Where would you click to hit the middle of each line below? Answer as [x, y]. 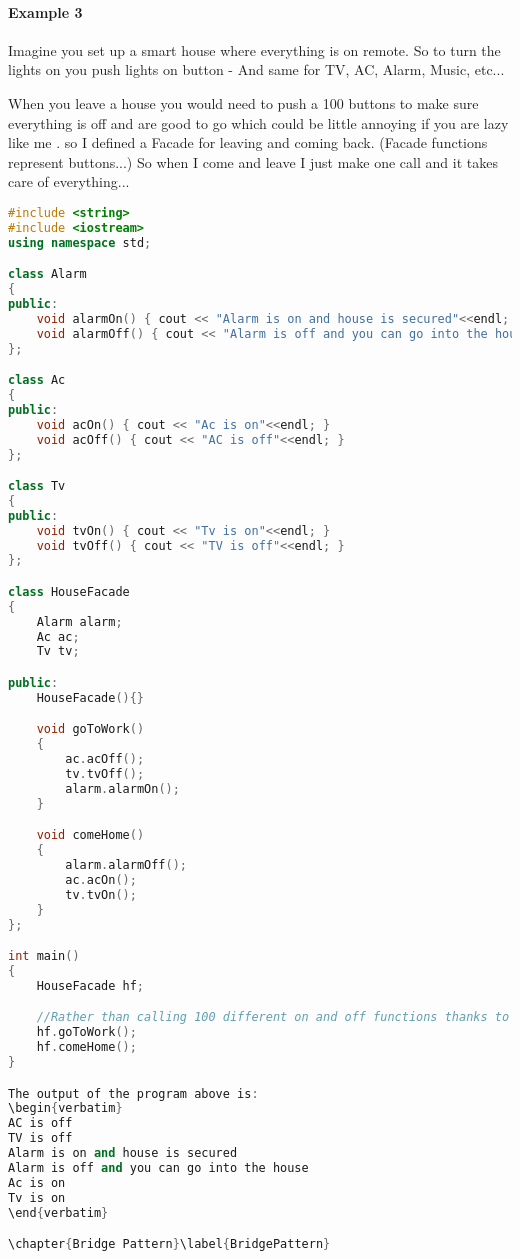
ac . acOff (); [105, 759]
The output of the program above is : [133, 1093]
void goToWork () [90, 729]
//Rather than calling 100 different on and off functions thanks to [273, 1017]
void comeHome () [90, 835]
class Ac [37, 380]
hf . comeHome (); [86, 1047]
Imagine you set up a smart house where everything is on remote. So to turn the [254, 49]
